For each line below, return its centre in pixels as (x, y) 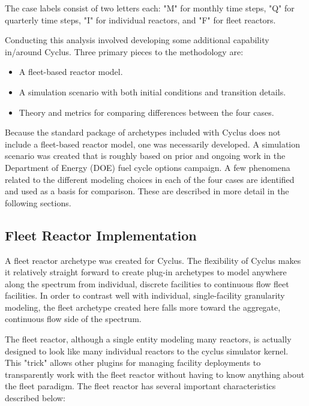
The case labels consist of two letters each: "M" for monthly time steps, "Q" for (150, 8)
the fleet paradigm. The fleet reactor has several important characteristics (140, 386)
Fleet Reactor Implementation (101, 235)
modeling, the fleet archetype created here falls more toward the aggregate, (143, 307)
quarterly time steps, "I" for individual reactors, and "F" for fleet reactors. (140, 19)
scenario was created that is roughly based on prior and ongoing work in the (145, 156)
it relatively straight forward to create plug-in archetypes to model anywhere (146, 272)
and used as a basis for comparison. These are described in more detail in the (147, 191)
